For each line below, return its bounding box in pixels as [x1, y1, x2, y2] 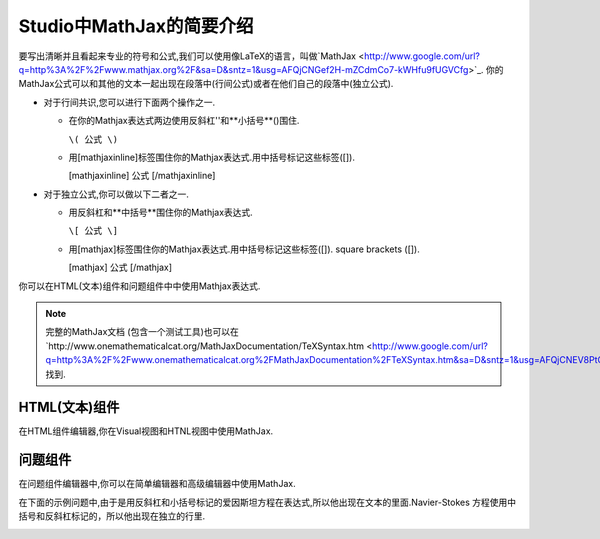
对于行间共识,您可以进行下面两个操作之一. [43, 96, 216, 108]
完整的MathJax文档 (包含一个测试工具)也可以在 [45, 326, 240, 338]
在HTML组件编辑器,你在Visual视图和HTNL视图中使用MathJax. [18, 425, 274, 437]
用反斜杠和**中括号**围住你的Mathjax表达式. [68, 206, 254, 219]
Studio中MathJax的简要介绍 [18, 15, 254, 37]
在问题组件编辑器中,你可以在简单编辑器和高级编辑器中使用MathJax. [18, 478, 296, 490]
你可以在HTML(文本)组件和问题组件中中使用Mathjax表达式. [18, 280, 261, 292]
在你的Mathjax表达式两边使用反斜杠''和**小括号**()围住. [68, 115, 300, 127]
